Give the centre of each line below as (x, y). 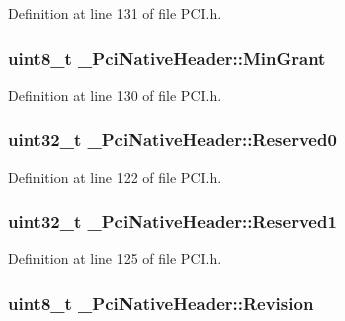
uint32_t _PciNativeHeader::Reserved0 (172, 139)
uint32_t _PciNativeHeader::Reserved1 (172, 221)
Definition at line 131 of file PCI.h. (115, 13)
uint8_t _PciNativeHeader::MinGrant (167, 57)
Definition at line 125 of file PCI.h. (115, 258)
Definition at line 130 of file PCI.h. (115, 94)
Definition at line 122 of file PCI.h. (115, 176)
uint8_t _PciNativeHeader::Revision (161, 302)
